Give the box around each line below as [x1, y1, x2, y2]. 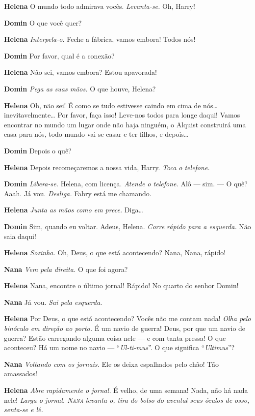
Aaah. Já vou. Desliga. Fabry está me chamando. [4, 188, 152, 198]
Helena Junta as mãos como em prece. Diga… [4, 205, 143, 215]
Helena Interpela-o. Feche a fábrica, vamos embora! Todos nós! [4, 34, 196, 44]
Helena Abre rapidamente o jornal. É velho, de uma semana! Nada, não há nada [4, 385, 248, 395]
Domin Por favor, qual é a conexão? [4, 50, 115, 60]
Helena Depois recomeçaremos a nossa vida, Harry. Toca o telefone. [4, 162, 210, 172]
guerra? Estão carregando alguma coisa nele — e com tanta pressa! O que [4, 332, 226, 343]
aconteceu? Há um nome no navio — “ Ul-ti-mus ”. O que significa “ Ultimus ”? [4, 342, 235, 353]
